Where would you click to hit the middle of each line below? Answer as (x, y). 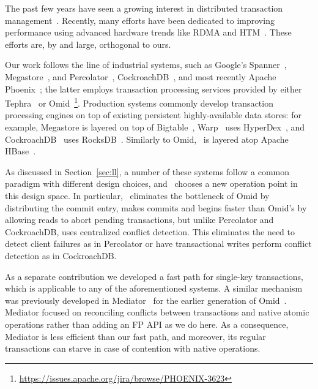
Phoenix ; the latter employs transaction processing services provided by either (153, 89)
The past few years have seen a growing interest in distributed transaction (144, 8)
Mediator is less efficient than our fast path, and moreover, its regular (135, 336)
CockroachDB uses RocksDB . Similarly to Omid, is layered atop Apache (147, 139)
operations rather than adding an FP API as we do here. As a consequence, (147, 324)
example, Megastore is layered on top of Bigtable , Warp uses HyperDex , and (155, 127)
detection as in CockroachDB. (61, 255)
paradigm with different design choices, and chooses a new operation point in (151, 183)
